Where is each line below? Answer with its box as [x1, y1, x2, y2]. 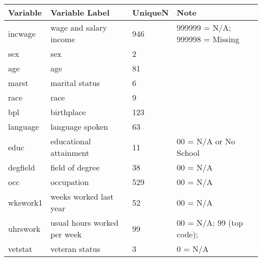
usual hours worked [50, 217, 119, 228]
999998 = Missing [176, 33, 240, 45]
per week [50, 228, 82, 240]
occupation [50, 176, 89, 188]
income [50, 33, 76, 45]
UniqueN [132, 7, 169, 18]
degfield [8, 161, 35, 173]
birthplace [50, 106, 86, 118]
